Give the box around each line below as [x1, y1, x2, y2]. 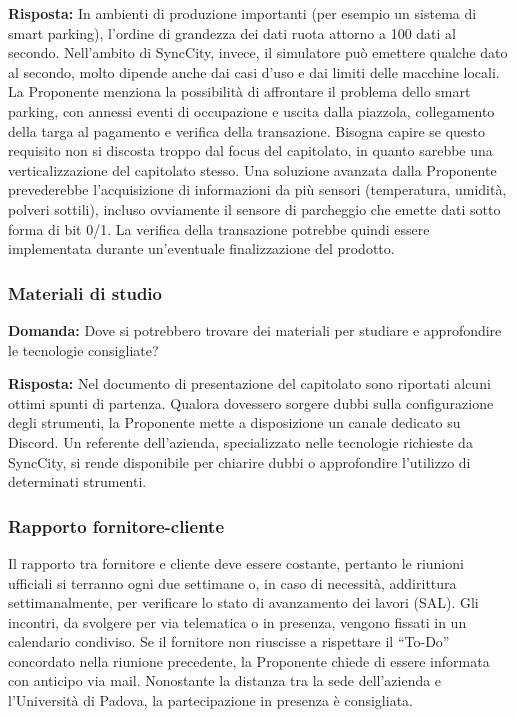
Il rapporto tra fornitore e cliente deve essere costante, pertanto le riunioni [8, 552, 464, 573]
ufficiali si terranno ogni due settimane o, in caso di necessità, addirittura [8, 572, 457, 593]
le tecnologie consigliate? [8, 339, 159, 360]
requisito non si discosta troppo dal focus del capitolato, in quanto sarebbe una [8, 140, 493, 161]
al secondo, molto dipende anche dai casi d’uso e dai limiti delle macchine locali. [8, 61, 500, 82]
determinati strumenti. [8, 471, 147, 492]
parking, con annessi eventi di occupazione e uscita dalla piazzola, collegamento [8, 100, 495, 121]
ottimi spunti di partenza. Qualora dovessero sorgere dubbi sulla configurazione [8, 392, 494, 413]
